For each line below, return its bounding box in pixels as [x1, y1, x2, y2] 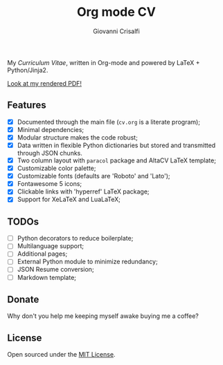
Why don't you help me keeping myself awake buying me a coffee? [7, 312, 199, 320]
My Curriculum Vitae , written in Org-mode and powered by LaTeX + [7, 58, 200, 66]
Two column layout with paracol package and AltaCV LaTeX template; [17, 156, 217, 165]
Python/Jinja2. [7, 66, 48, 74]
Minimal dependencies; [17, 125, 84, 133]
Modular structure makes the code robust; [17, 133, 139, 142]
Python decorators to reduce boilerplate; [17, 234, 134, 243]
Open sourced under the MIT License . [7, 350, 116, 359]
